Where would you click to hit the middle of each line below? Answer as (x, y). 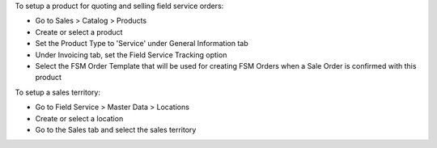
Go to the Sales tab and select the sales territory (116, 129)
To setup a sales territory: (58, 92)
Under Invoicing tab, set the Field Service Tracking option (131, 55)
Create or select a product (79, 32)
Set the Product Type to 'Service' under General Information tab (142, 44)
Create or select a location (79, 118)
